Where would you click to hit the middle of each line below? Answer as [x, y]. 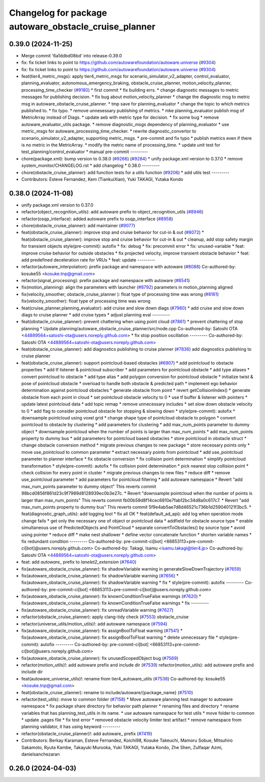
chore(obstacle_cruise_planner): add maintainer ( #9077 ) [78, 225]
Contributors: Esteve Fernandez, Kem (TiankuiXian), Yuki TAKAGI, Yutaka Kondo [102, 179]
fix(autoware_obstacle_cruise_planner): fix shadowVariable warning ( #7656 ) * [100, 575]
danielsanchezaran [40, 754]
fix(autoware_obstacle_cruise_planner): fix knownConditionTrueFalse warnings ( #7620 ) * [111, 597]
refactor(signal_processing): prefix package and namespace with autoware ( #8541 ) [106, 281]
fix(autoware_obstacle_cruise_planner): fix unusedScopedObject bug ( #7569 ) [100, 658]
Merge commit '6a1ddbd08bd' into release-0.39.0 [72, 55]
